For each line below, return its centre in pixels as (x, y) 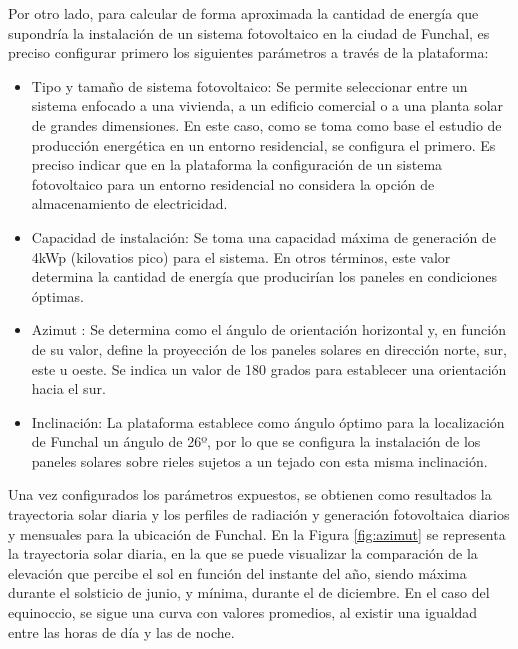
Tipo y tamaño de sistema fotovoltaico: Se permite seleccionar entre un (249, 85)
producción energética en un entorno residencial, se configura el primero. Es (263, 144)
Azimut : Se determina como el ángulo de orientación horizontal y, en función (268, 329)
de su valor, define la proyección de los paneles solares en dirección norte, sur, (269, 348)
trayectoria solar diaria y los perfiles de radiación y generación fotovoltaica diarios (259, 514)
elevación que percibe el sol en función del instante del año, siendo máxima (237, 572)
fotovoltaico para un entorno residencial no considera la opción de (233, 183)
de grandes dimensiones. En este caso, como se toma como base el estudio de (266, 124)
